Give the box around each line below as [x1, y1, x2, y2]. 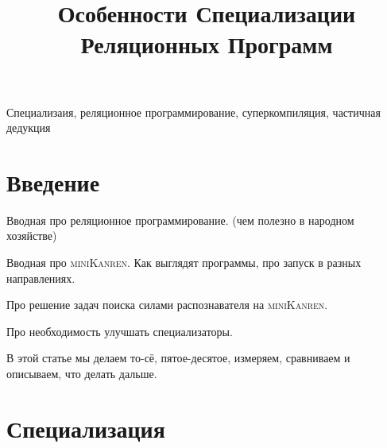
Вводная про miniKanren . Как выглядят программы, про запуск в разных [6, 254, 362, 271]
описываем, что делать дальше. [6, 365, 157, 382]
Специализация [6, 411, 165, 444]
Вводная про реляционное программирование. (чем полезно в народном [6, 211, 354, 228]
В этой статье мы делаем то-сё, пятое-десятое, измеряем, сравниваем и [6, 350, 350, 366]
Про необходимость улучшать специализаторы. [6, 322, 233, 339]
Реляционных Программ [80, 28, 333, 60]
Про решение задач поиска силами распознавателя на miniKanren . [6, 296, 328, 313]
